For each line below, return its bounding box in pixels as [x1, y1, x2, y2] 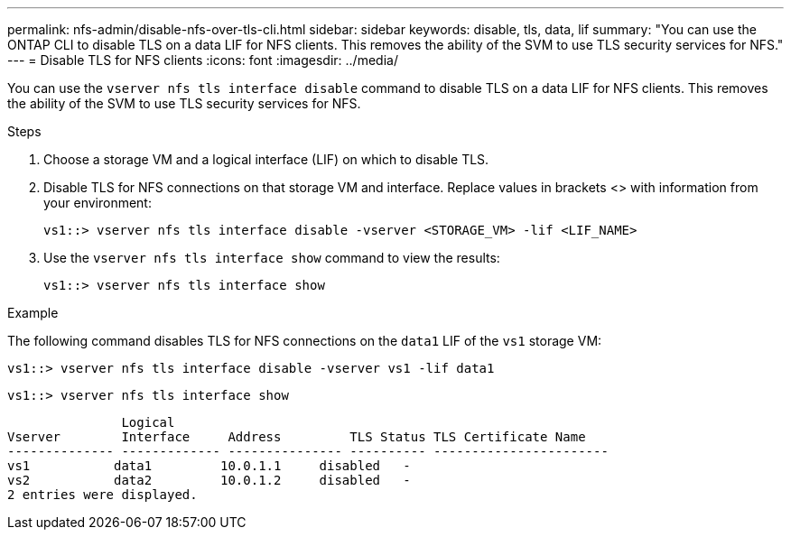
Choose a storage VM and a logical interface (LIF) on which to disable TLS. [43, 152, 489, 167]
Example [7, 305, 59, 320]
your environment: [43, 195, 152, 210]
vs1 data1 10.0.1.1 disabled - [7, 458, 411, 473]
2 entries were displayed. [7, 487, 198, 502]
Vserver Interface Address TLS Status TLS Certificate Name [7, 430, 586, 444]
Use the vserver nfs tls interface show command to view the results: [43, 250, 500, 265]
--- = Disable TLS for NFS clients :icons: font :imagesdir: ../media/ [7, 52, 398, 68]
